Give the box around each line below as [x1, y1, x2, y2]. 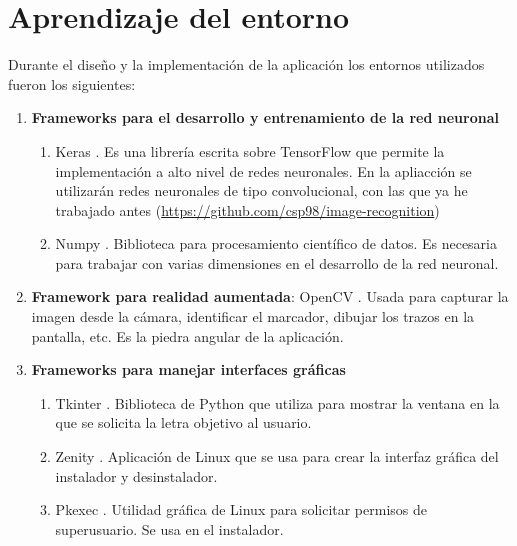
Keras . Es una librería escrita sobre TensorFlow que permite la [55, 140, 445, 161]
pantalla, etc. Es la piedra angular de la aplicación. [31, 325, 344, 346]
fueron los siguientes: [8, 73, 136, 94]
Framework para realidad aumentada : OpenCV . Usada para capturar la [31, 286, 509, 307]
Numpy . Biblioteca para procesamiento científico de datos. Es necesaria [55, 233, 497, 254]
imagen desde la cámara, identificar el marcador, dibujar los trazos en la [31, 306, 475, 327]
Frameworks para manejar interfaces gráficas [31, 359, 346, 380]
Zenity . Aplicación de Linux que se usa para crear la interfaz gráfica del [55, 446, 499, 467]
